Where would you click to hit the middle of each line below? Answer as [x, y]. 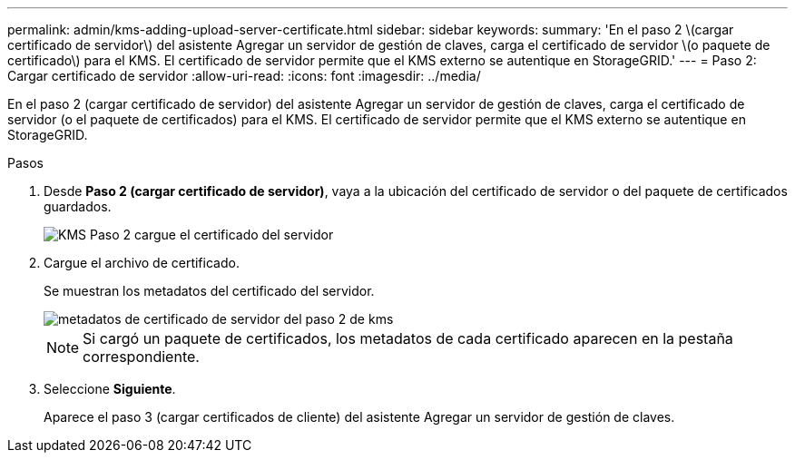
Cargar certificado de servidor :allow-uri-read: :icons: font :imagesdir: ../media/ [244, 76]
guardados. [78, 206]
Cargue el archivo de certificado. [142, 263]
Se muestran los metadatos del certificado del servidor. [209, 291]
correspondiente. [141, 357]
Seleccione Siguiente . [110, 389]
